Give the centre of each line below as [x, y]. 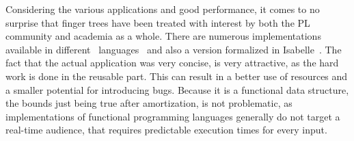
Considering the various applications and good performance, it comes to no [163, 9]
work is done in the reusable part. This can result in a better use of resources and [177, 76]
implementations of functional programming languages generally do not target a [173, 116]
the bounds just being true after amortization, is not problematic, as [149, 103]
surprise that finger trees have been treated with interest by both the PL [158, 22]
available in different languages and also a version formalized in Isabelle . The [174, 49]
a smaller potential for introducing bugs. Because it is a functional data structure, [177, 89]
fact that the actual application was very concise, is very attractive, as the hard [172, 63]
